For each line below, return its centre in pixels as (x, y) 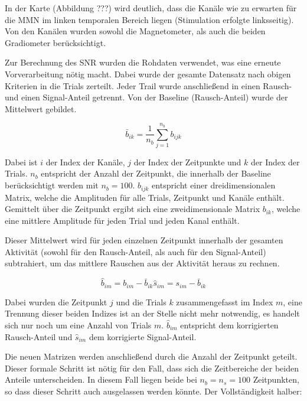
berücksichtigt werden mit (52, 185)
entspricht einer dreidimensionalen (214, 185)
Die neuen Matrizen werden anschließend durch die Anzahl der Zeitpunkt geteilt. (151, 356)
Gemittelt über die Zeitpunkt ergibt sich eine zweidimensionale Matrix (133, 209)
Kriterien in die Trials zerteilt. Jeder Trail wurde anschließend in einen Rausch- (148, 85)
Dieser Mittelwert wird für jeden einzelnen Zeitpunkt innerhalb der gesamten (144, 240)
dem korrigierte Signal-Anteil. (143, 336)
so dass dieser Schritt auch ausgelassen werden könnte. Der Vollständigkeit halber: (153, 391)
